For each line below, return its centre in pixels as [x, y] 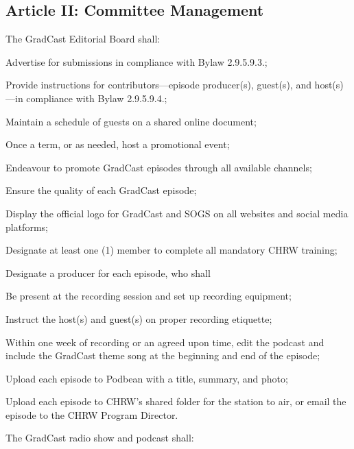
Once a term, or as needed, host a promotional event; [118, 144]
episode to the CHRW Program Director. [92, 414]
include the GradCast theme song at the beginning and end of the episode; [163, 355]
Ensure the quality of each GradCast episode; [101, 190]
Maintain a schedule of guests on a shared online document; [131, 121]
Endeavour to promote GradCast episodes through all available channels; [159, 167]
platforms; [27, 227]
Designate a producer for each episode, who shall [108, 272]
